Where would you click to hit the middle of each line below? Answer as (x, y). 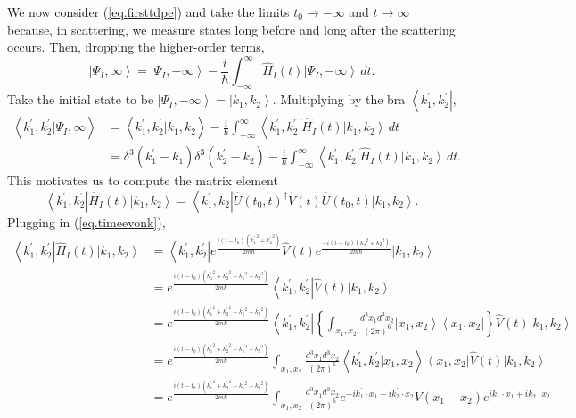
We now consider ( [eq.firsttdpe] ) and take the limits (148, 12)
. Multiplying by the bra (339, 99)
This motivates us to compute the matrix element (143, 180)
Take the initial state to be (81, 99)
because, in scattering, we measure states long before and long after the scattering (231, 29)
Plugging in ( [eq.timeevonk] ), (86, 221)
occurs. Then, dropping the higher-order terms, (136, 47)
